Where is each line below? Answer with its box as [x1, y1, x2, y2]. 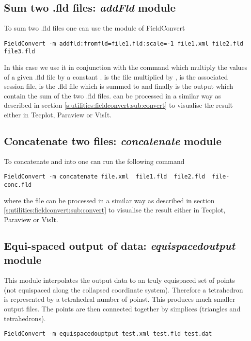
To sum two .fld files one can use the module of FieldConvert [4, 23, 185, 33]
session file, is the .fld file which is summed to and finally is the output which [4, 81, 234, 91]
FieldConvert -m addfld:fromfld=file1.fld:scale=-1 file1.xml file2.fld [4, 40, 243, 47]
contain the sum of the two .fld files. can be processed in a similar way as [4, 90, 221, 100]
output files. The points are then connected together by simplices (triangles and [4, 303, 241, 313]
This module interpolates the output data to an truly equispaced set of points [4, 275, 235, 285]
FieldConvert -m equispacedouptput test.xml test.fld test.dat [4, 330, 212, 338]
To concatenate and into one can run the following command [4, 156, 185, 166]
